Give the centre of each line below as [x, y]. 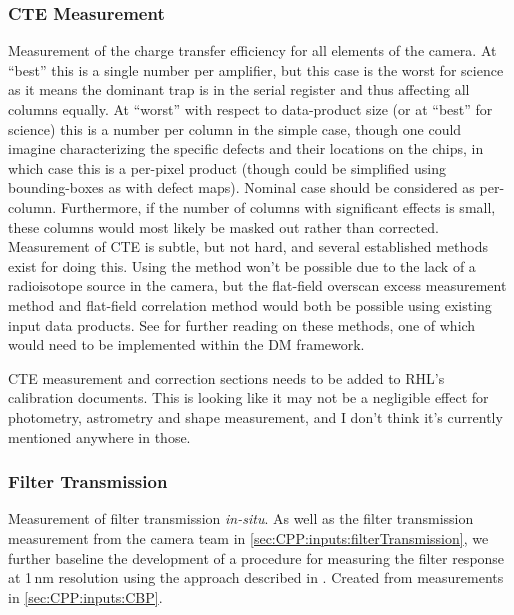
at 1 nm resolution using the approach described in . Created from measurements [256, 577]
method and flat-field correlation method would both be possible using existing [250, 304]
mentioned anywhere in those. [99, 436]
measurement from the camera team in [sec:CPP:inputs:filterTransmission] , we [248, 537]
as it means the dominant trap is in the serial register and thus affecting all [239, 89]
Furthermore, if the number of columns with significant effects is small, [278, 206]
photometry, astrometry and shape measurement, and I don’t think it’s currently [255, 416]
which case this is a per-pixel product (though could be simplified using [227, 167]
